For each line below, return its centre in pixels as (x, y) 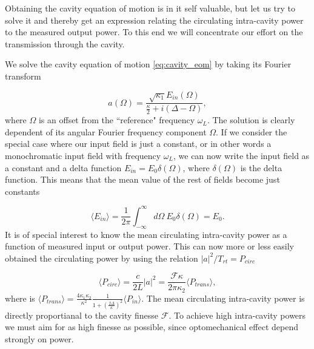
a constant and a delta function (63, 167)
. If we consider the (252, 131)
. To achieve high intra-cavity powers (237, 315)
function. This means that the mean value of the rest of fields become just (142, 179)
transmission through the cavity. (65, 43)
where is (20, 298)
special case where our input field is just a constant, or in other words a (138, 144)
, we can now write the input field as (242, 155)
